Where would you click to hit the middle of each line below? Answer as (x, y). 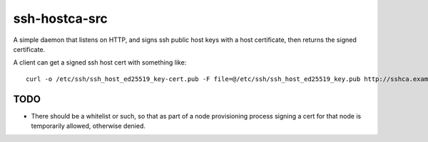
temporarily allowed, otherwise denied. (88, 126)
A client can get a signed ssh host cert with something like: (100, 62)
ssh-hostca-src (61, 18)
